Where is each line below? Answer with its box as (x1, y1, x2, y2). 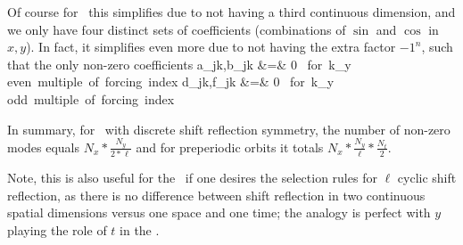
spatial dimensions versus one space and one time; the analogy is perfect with (7, 203, 431, 222)
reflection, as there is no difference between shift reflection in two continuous (7, 185, 426, 204)
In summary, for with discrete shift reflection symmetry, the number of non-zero (7, 119, 451, 138)
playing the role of (7, 220, 107, 239)
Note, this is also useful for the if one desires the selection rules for (7, 168, 377, 187)
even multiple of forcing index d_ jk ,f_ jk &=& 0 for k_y (7, 72, 335, 91)
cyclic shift (397, 168, 457, 187)
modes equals (7, 137, 80, 156)
